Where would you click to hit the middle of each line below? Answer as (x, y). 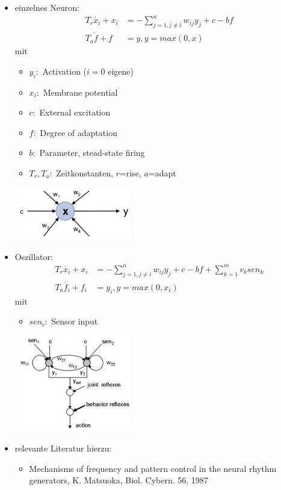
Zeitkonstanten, (85, 172)
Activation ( (65, 71)
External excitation (75, 112)
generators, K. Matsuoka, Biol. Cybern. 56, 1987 (119, 480)
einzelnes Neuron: (47, 7)
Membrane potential (80, 92)
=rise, (130, 172)
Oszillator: (34, 256)
